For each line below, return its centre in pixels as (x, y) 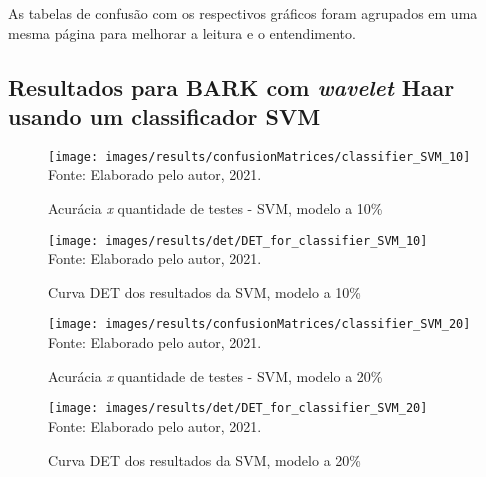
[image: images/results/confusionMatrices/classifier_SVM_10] (259, 156)
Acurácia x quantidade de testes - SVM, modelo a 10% (215, 208)
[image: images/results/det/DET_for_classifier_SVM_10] (238, 240)
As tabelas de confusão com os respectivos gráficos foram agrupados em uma (243, 13)
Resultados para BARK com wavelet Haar (231, 86)
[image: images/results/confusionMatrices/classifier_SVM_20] (259, 324)
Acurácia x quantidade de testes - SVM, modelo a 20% (215, 375)
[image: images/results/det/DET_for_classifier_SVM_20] (238, 408)
